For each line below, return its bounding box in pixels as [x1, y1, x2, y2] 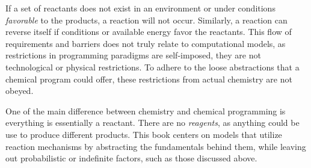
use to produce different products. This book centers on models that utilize [5, 128, 282, 140]
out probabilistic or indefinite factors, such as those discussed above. [5, 152, 257, 164]
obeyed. [5, 84, 34, 97]
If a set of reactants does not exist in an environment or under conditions [5, 2, 276, 14]
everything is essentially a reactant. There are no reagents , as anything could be [5, 116, 300, 129]
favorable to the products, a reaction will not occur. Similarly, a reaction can [5, 13, 288, 26]
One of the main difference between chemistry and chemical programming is [5, 104, 286, 117]
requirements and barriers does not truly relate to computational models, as [5, 37, 286, 49]
